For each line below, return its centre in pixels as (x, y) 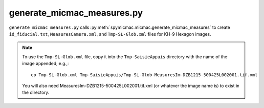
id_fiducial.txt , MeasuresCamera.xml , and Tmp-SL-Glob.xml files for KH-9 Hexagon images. (110, 34)
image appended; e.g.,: (45, 64)
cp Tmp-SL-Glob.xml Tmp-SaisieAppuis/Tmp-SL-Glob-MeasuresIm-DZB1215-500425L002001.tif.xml (144, 75)
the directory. (36, 92)
